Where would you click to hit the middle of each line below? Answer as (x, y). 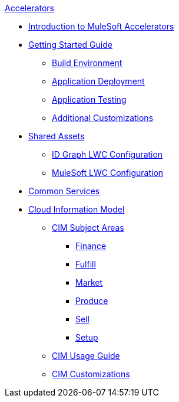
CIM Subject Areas (88, 228)
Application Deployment (98, 81)
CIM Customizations (91, 374)
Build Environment (87, 63)
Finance (91, 246)
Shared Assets (57, 136)
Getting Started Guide (70, 45)
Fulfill (86, 264)
